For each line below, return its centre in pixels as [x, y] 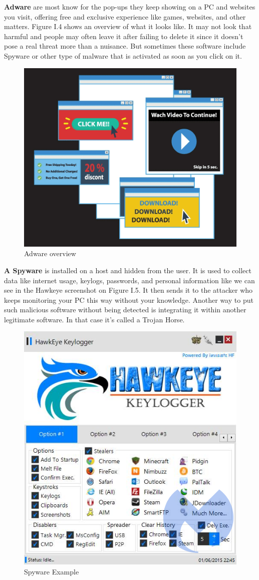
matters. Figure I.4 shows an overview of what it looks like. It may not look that [128, 26]
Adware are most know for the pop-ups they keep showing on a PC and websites [130, 7]
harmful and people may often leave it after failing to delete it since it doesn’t [124, 36]
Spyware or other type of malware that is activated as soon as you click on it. [123, 55]
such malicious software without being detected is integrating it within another [125, 310]
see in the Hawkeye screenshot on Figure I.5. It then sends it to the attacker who [128, 290]
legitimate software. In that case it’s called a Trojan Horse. [94, 319]
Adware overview [50, 253]
